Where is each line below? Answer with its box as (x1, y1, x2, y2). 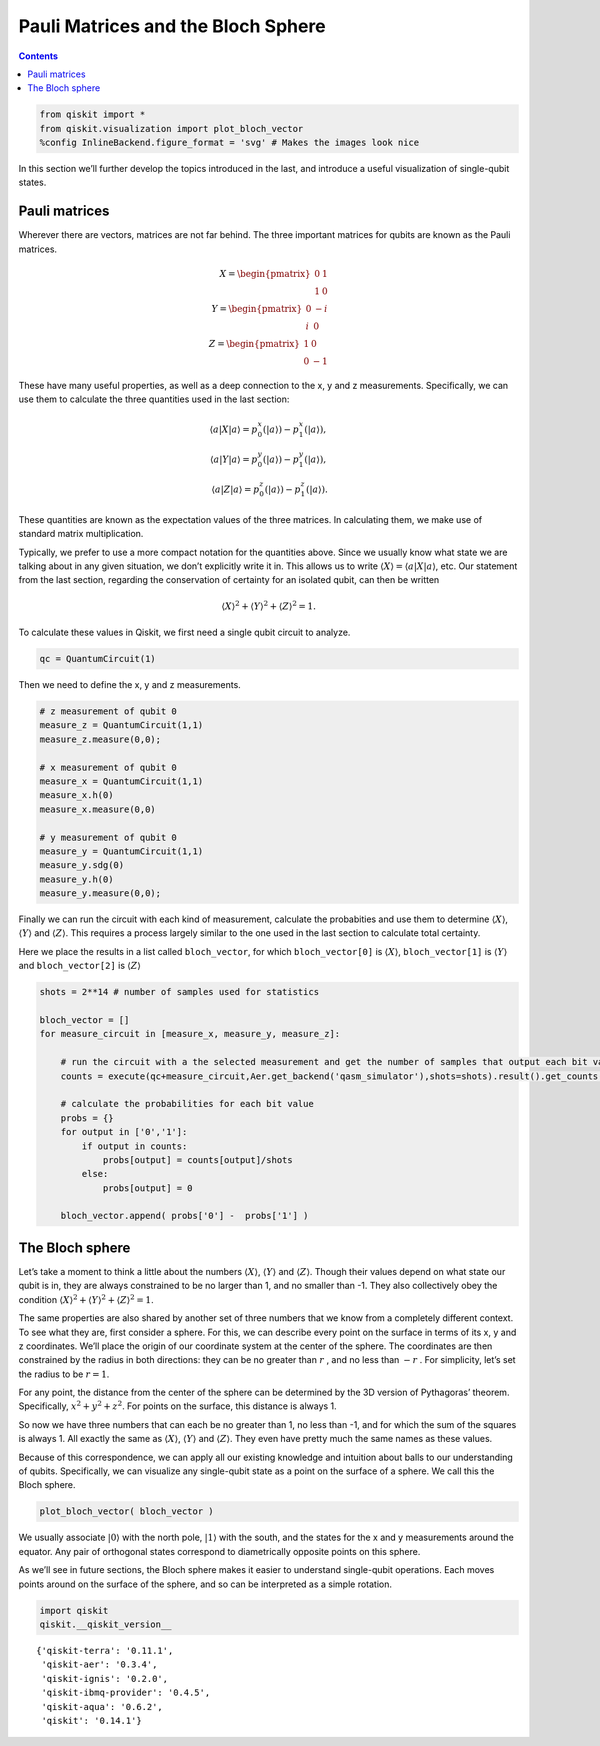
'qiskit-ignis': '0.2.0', (41, 1673, 169, 1684)
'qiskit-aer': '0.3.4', (41, 1659, 158, 1670)
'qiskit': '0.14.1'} (41, 1715, 142, 1726)
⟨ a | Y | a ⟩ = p (210, 453, 259, 465)
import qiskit (39, 1605, 109, 1616)
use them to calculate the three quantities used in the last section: (18, 393, 290, 405)
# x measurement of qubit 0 (39, 761, 177, 773)
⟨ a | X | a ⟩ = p (209, 424, 259, 435)
